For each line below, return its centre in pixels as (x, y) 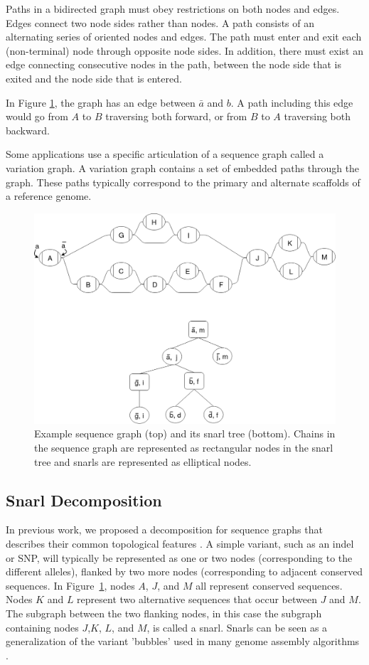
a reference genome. (49, 196)
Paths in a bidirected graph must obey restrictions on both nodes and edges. (173, 9)
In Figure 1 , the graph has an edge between (101, 102)
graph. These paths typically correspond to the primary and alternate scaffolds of (183, 182)
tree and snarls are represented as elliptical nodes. (143, 461)
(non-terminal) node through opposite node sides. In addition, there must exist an (184, 50)
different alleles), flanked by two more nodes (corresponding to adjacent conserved (184, 571)
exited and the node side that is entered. (94, 78)
